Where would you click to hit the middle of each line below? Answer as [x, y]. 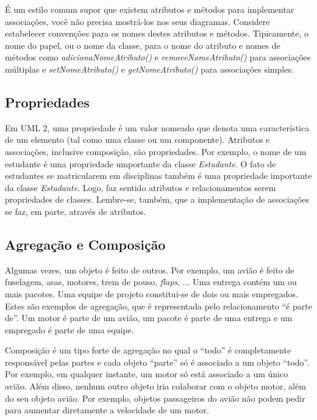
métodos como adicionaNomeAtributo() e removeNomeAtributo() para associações [158, 57]
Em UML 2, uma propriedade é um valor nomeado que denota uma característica [157, 127]
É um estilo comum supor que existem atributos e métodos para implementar [150, 9]
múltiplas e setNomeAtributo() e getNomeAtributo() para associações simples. [149, 69]
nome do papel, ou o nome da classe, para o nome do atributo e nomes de [143, 45]
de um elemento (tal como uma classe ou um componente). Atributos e [137, 139]
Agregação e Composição [85, 244]
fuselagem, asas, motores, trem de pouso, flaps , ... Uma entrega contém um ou [151, 282]
